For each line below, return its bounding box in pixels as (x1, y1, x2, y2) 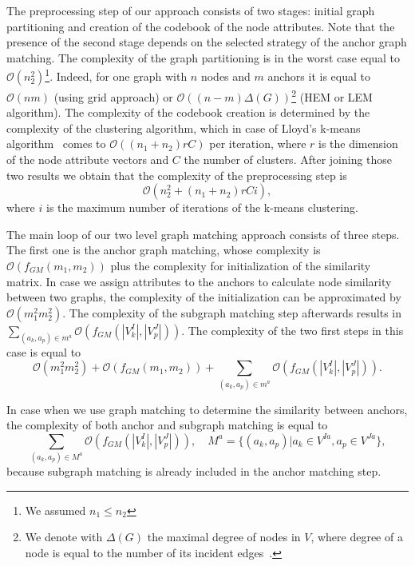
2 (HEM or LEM (291, 86, 373, 105)
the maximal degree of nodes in (147, 528, 301, 545)
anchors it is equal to (267, 68, 370, 85)
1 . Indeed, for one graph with (45, 66, 188, 85)
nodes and (200, 68, 251, 85)
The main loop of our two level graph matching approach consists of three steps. (6, 225, 400, 242)
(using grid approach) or (53, 88, 173, 105)
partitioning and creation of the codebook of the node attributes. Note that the (6, 18, 395, 34)
